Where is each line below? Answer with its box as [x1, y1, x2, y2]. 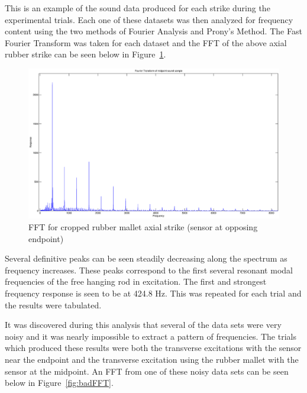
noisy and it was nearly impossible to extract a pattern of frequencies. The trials [5, 330, 296, 342]
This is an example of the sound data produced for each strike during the [5, 2, 270, 14]
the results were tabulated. [5, 298, 102, 311]
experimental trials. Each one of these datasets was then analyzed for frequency [5, 13, 293, 25]
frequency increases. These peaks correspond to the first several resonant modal [5, 263, 293, 276]
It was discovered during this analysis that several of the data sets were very [5, 318, 282, 331]
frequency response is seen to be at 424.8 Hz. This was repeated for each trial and [5, 286, 302, 299]
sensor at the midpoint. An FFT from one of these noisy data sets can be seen [5, 365, 289, 377]
